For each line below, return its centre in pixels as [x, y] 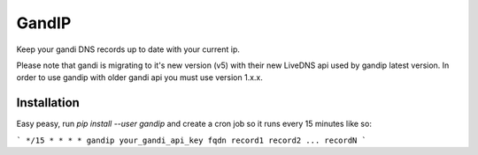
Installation [48, 103]
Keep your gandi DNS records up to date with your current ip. [128, 49]
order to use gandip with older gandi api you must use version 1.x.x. [139, 77]
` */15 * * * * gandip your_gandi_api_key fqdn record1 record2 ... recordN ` [192, 140]
